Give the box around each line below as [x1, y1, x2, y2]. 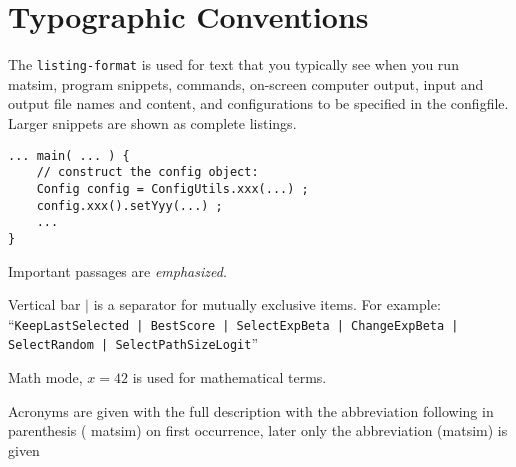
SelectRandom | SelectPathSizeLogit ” [8, 333, 259, 354]
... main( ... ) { [8, 148, 130, 163]
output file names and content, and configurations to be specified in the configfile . [8, 93, 509, 114]
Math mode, [8, 367, 83, 387]
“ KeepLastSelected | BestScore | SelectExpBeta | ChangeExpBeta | [8, 313, 459, 334]
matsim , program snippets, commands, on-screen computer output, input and [8, 73, 484, 94]
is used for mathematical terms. [132, 367, 327, 387]
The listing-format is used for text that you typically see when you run [8, 54, 459, 75]
